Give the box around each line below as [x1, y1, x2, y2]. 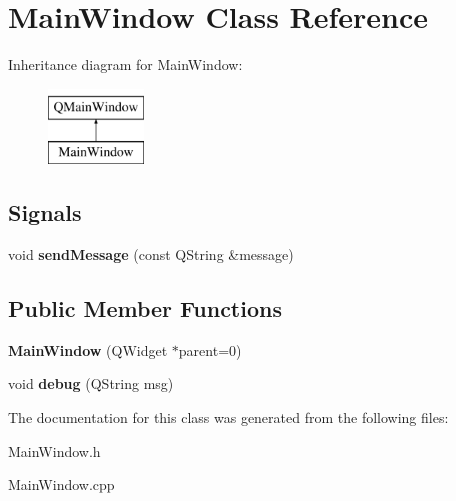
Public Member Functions [8, 293, 282, 324]
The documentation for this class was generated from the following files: [8, 407, 449, 428]
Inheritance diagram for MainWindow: [8, 54, 243, 75]
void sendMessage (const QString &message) [8, 244, 294, 265]
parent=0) [178, 339, 242, 360]
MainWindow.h [8, 440, 101, 461]
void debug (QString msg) [8, 373, 174, 394]
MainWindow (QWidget [8, 339, 168, 360]
